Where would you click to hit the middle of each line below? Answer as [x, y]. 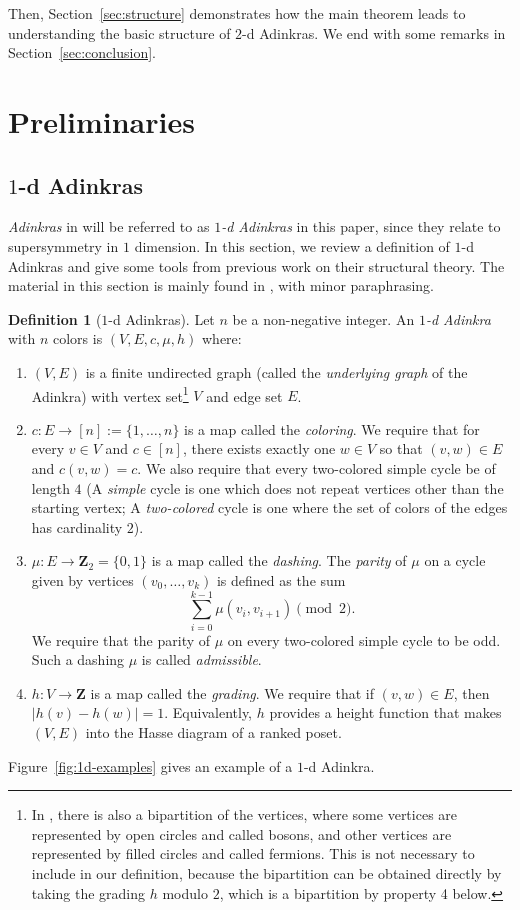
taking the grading [88, 892]
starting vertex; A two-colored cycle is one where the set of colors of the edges [269, 507]
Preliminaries [101, 120]
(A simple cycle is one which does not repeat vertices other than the [295, 487]
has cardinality [77, 526]
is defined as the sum [281, 579]
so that [401, 448]
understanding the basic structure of [119, 32]
